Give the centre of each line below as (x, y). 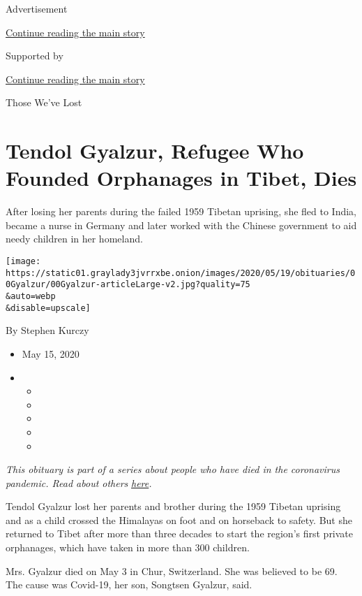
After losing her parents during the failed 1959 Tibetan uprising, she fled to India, (181, 211)
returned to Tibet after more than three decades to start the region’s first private (180, 533)
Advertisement (37, 8)
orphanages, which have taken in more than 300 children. (128, 547)
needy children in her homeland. (74, 239)
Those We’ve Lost (44, 102)
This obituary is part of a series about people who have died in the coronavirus (173, 469)
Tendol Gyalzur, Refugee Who (155, 151)
